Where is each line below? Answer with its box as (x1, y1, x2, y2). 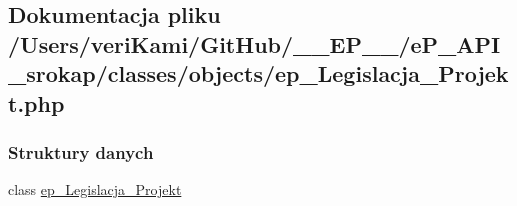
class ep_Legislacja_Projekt (8, 179, 182, 200)
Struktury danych (8, 139, 154, 164)
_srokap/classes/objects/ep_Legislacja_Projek (8, 58, 509, 89)
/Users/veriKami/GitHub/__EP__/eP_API (8, 28, 501, 59)
